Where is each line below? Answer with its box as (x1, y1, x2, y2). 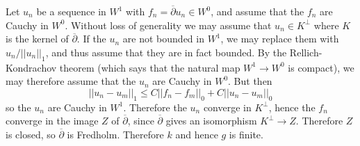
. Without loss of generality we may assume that (65, 17, 272, 32)
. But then (228, 74, 272, 88)
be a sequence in (36, 4, 106, 18)
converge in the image (6, 113, 99, 128)
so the (6, 99, 31, 114)
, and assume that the (211, 4, 304, 18)
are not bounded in (122, 31, 204, 46)
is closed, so (6, 127, 56, 141)
